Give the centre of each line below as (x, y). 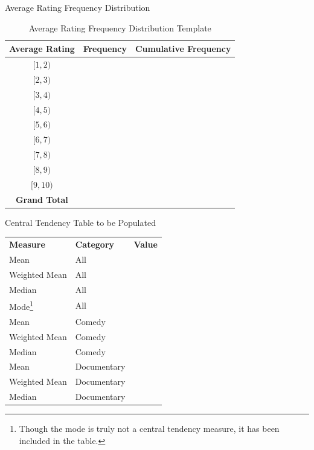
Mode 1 (21, 306)
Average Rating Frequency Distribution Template (120, 27)
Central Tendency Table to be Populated (80, 222)
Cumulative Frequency (183, 49)
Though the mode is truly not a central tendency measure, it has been (149, 429)
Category (95, 244)
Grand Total (42, 199)
